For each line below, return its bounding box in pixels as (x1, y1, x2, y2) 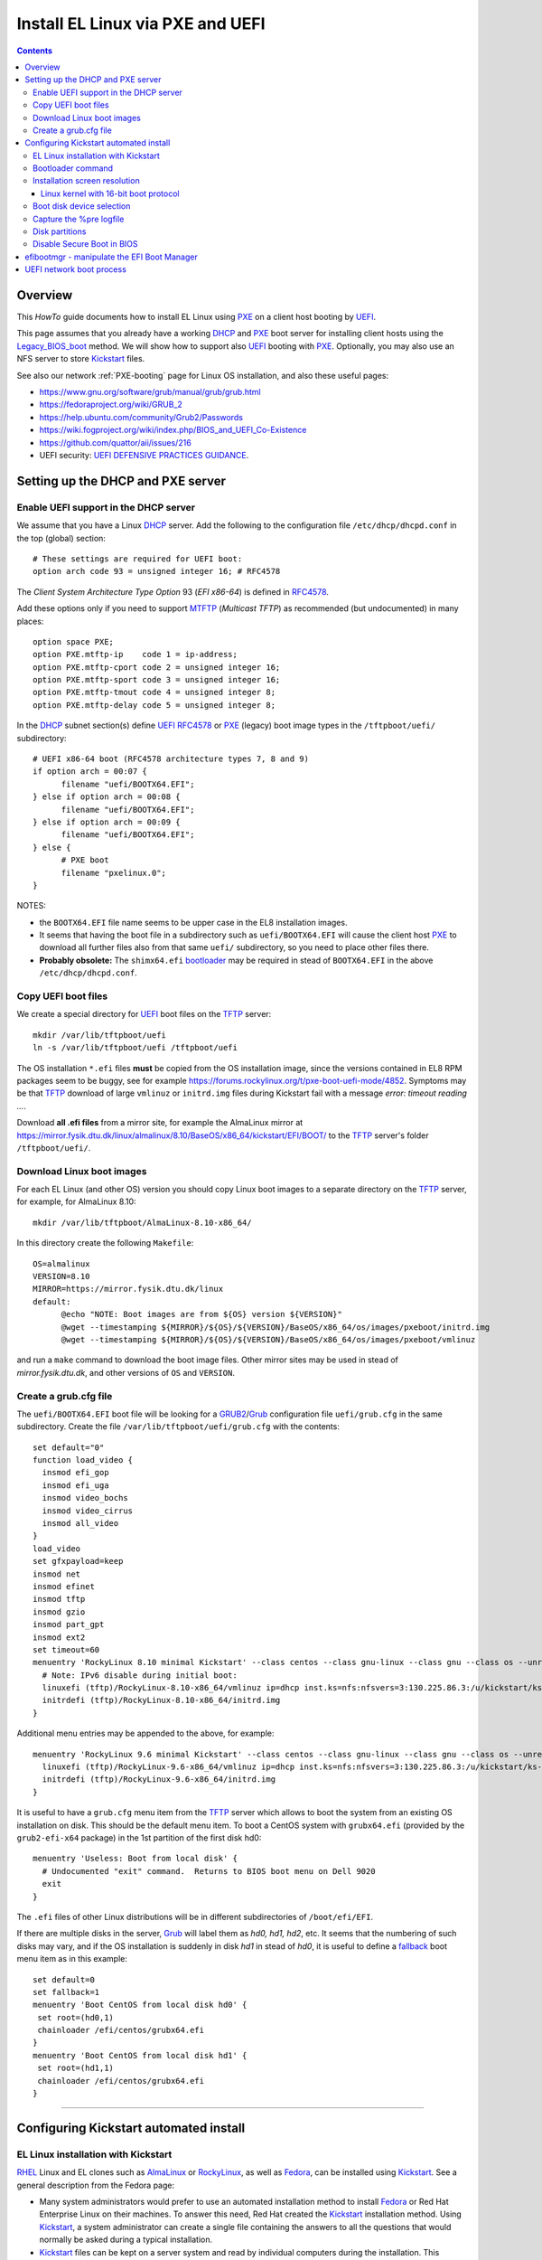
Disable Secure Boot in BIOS (33, 239, 139, 250)
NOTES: (16, 900, 47, 911)
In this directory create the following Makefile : (16, 1238, 194, 1248)
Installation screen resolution (33, 175, 140, 186)
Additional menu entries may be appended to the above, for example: (16, 1728, 275, 1739)
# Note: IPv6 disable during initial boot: (42, 1670, 238, 1681)
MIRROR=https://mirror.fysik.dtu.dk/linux (33, 1284, 224, 1295)
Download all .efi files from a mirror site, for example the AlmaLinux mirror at (16, 1117, 304, 1128)
